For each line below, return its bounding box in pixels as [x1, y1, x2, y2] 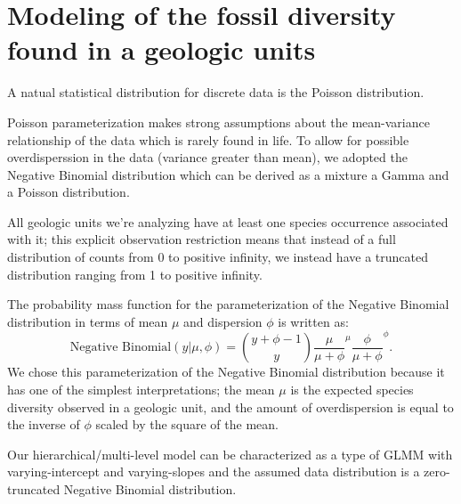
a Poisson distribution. [7, 183, 130, 201]
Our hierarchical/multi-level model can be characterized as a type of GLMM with [7, 444, 453, 463]
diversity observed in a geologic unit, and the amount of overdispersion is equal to [7, 397, 454, 416]
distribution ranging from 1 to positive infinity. [7, 264, 263, 283]
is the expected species [290, 380, 414, 398]
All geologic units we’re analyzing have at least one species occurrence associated [7, 212, 449, 231]
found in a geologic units [7, 31, 316, 68]
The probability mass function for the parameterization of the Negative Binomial [7, 295, 449, 313]
